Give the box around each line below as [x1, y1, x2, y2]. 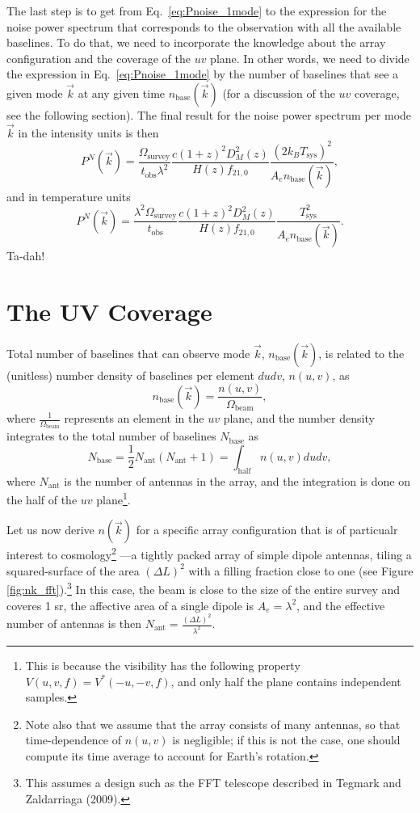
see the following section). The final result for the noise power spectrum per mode [6, 106, 412, 123]
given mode [6, 84, 63, 101]
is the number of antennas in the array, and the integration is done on [64, 472, 410, 489]
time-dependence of [25, 731, 122, 748]
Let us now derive [6, 521, 94, 538]
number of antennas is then [6, 615, 142, 632]
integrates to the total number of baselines [6, 428, 216, 444]
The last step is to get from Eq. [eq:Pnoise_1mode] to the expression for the [6, 2, 387, 19]
